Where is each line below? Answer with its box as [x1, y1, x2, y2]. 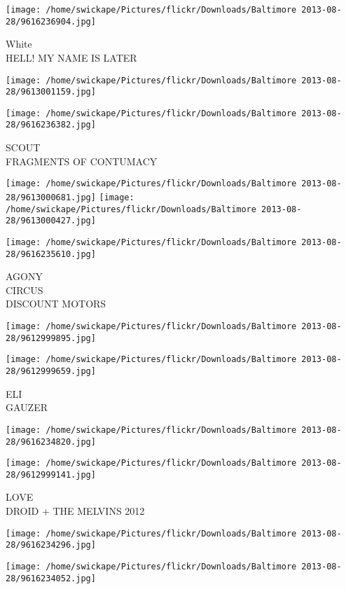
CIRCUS [6, 282, 43, 297]
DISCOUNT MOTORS [6, 296, 106, 311]
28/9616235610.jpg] [6, 249, 96, 259]
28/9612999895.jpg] [6, 333, 96, 343]
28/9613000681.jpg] [6, 192, 96, 202]
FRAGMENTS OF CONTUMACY [6, 153, 158, 168]
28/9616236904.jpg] [6, 16, 96, 27]
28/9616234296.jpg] [6, 540, 96, 550]
